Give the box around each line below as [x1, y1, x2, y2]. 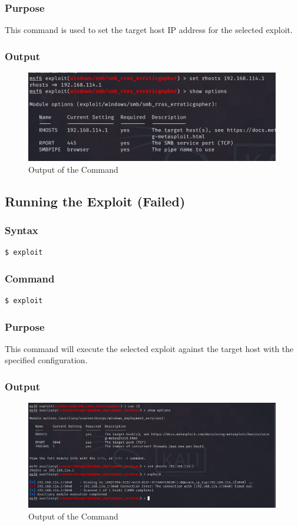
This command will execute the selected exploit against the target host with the [5, 342, 294, 354]
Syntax [5, 222, 38, 237]
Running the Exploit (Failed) [5, 192, 186, 210]
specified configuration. [5, 354, 88, 366]
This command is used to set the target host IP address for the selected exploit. [5, 24, 293, 36]
